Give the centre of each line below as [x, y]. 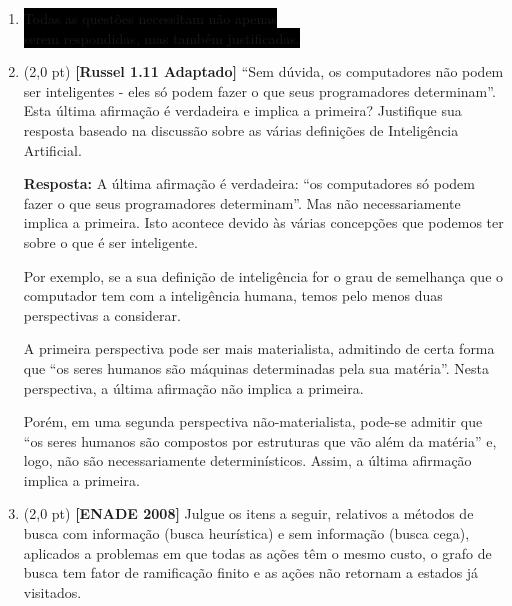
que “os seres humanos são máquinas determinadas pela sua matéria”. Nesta [256, 367]
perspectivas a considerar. [102, 314]
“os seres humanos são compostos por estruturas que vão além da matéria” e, [260, 440]
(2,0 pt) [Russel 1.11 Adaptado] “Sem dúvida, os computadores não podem [263, 71]
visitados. [52, 591]
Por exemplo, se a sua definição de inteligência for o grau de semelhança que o [263, 275]
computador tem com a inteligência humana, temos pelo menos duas [233, 295]
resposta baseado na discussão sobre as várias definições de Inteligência [241, 129]
